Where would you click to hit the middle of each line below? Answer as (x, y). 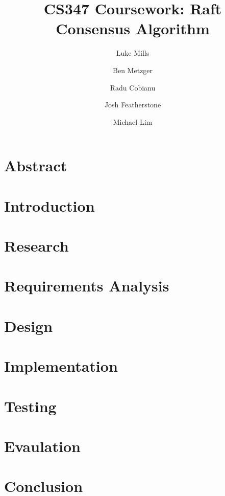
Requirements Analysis (87, 286)
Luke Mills (133, 53)
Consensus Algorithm (133, 28)
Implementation (61, 366)
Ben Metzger (133, 70)
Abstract (36, 165)
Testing (30, 406)
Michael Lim (133, 121)
